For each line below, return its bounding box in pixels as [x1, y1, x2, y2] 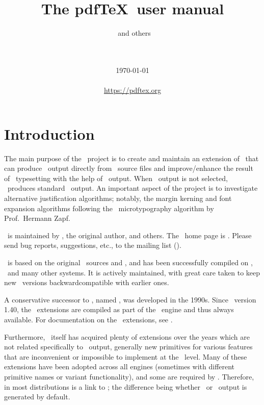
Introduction [4, 123, 95, 144]
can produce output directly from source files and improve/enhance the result [4, 163, 253, 173]
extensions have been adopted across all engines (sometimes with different [4, 361, 235, 372]
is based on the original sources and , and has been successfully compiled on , [7, 257, 253, 267]
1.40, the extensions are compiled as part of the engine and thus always [4, 304, 234, 315]
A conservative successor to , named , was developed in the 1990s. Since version [4, 294, 256, 305]
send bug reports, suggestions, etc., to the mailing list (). [4, 240, 181, 250]
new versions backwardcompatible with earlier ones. [4, 277, 169, 288]
